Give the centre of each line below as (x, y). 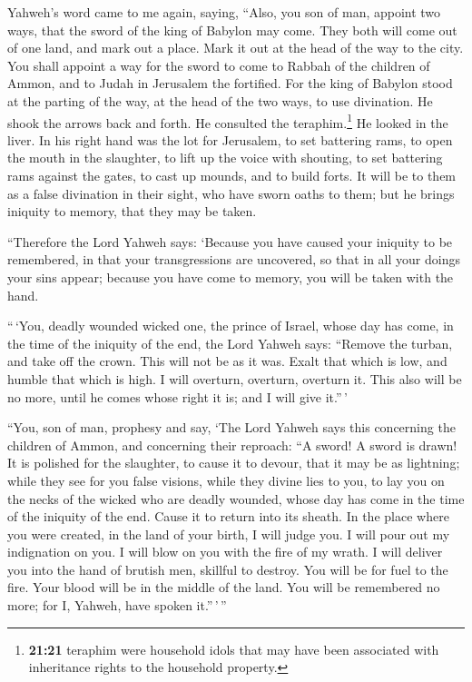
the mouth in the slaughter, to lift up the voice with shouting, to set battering (225, 158)
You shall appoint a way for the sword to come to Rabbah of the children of (219, 65)
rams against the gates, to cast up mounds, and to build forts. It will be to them (232, 175)
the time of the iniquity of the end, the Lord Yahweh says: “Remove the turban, (230, 343)
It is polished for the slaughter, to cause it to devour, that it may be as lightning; (234, 463)
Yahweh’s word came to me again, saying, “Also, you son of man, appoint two (224, 12)
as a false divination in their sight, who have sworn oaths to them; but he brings (231, 193)
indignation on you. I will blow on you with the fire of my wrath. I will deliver (225, 552)
